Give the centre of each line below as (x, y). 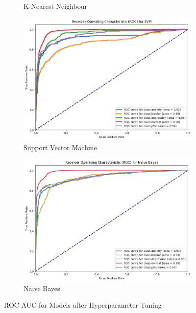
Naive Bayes (42, 288)
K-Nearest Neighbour (56, 6)
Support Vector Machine (60, 147)
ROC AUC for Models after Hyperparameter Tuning (83, 304)
